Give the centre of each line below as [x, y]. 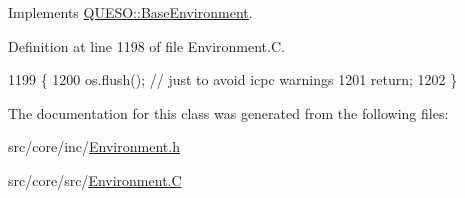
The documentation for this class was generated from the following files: [228, 112]
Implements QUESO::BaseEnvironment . [130, 12]
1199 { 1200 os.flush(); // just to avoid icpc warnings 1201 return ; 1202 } [233, 79]
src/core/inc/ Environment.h [94, 146]
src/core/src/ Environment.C [95, 179]
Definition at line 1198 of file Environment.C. [146, 45]
